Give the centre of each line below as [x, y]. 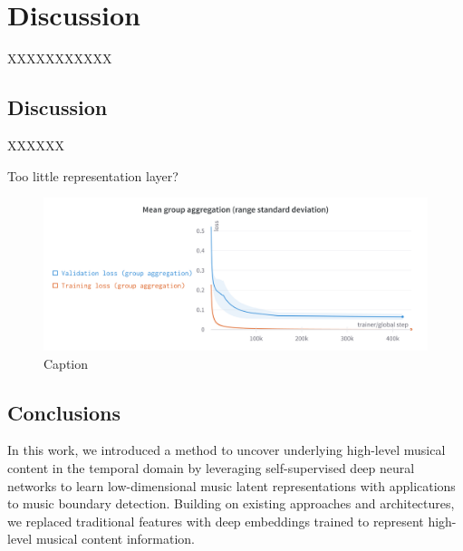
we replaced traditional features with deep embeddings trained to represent [216, 521]
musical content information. [116, 539]
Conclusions [64, 412]
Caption [66, 363]
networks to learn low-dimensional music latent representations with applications [231, 485]
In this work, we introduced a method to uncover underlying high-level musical [227, 450]
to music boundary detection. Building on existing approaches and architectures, [231, 503]
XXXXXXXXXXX [60, 58]
